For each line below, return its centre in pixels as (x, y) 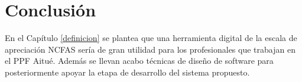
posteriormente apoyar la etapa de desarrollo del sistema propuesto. (127, 72)
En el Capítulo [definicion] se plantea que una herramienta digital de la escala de (151, 38)
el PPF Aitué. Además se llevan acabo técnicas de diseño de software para (139, 61)
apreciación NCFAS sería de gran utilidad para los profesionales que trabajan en (150, 49)
